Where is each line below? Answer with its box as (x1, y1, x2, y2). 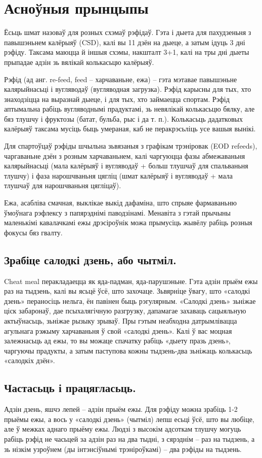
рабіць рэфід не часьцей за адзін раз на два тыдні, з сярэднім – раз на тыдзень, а (4, 433, 255, 444)
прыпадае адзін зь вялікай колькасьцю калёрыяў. (4, 56, 154, 67)
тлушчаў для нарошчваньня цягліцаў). (4, 180, 121, 191)
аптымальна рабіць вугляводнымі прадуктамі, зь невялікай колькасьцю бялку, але (4, 103, 255, 114)
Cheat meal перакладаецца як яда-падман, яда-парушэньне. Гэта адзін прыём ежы (4, 275, 258, 286)
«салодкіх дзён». (4, 355, 55, 366)
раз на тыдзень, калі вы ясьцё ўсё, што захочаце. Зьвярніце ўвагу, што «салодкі (4, 286, 250, 296)
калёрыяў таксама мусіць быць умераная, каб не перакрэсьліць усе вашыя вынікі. (4, 123, 256, 134)
